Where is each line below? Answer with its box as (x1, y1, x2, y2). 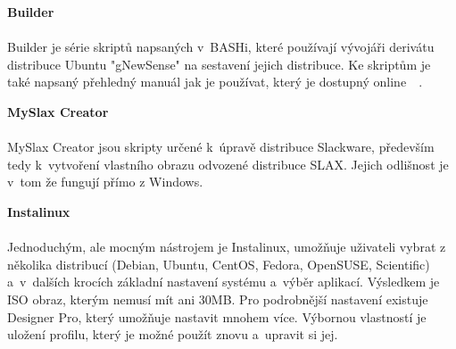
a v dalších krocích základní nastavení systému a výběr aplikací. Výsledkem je (7, 272, 440, 291)
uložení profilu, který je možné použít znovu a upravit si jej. (7, 325, 338, 344)
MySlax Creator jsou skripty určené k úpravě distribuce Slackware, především (7, 137, 435, 156)
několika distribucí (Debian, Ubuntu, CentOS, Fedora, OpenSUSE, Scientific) (7, 254, 430, 273)
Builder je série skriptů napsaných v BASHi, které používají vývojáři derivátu (7, 37, 435, 56)
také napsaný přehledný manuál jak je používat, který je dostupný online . (7, 72, 423, 91)
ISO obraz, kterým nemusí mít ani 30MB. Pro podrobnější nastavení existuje (7, 289, 428, 308)
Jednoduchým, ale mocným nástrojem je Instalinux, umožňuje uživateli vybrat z (7, 237, 446, 256)
